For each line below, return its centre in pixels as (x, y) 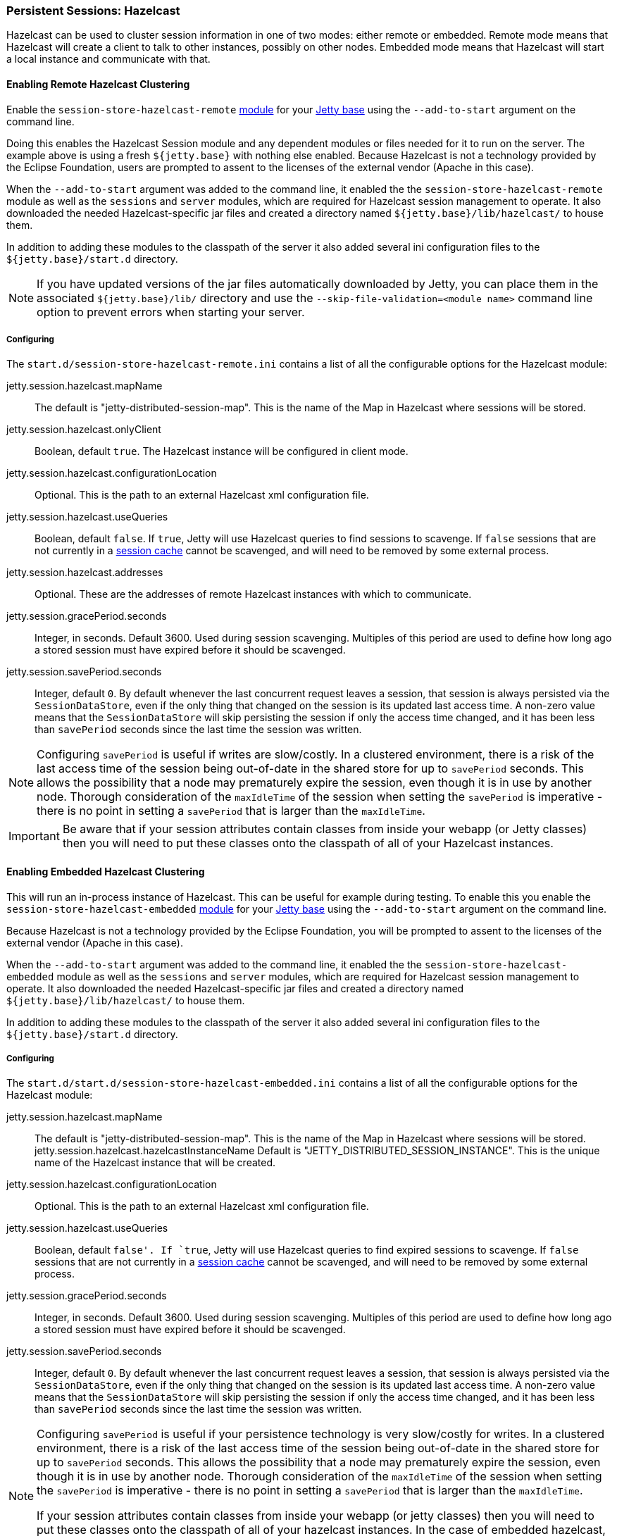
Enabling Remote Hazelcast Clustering (98, 84)
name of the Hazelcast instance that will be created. (155, 1163)
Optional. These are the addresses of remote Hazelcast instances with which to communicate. (253, 594)
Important (34, 836)
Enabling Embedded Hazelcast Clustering (106, 871)
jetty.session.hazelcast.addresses (85, 573)
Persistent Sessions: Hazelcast (93, 11)
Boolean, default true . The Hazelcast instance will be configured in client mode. (222, 451)
